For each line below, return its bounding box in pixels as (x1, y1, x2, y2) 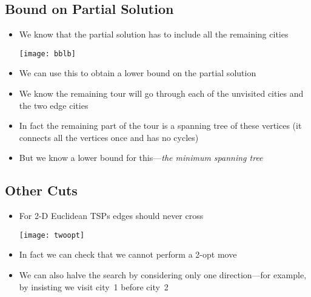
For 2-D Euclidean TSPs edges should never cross (19, 209, 204, 222)
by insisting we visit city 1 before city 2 (19, 280, 169, 293)
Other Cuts (5, 181, 78, 200)
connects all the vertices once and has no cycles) (19, 131, 199, 143)
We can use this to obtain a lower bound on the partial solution (19, 67, 256, 79)
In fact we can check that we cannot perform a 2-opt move (19, 248, 237, 261)
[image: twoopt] (19, 230, 85, 240)
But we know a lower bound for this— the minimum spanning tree (19, 151, 263, 164)
